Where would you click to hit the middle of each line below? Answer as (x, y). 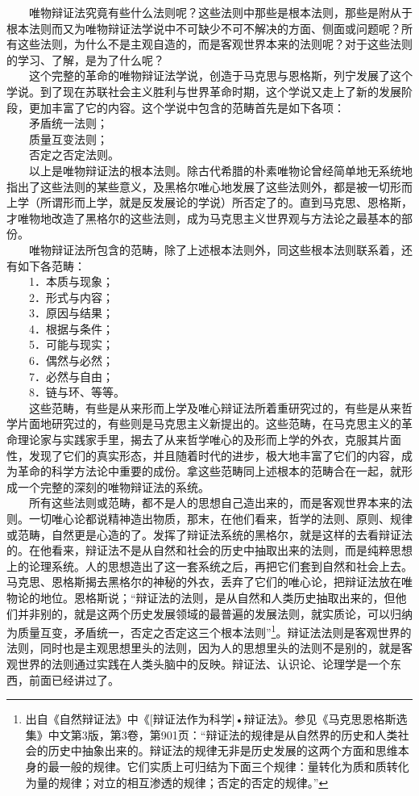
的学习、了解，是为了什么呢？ (85, 59)
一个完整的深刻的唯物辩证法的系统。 (113, 486)
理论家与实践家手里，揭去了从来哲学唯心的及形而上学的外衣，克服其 (198, 440)
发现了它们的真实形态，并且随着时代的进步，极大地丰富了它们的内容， (215, 455)
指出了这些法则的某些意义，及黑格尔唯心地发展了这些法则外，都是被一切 (198, 186)
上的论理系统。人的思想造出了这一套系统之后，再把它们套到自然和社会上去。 (209, 566)
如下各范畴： (51, 265)
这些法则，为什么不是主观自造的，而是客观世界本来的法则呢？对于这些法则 (215, 44)
